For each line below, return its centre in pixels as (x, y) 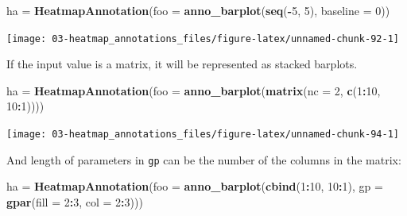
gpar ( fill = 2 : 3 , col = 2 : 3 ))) (75, 201)
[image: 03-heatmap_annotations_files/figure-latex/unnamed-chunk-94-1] (203, 135)
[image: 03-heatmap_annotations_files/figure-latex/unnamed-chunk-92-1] (203, 39)
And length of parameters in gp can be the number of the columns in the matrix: (204, 159)
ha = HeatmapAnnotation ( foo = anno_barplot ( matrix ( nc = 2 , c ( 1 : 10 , (194, 90)
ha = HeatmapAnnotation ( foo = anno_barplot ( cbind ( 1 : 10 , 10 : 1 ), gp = (195, 186)
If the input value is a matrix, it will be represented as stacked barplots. (182, 64)
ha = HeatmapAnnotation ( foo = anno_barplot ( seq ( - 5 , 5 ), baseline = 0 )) (198, 10)
